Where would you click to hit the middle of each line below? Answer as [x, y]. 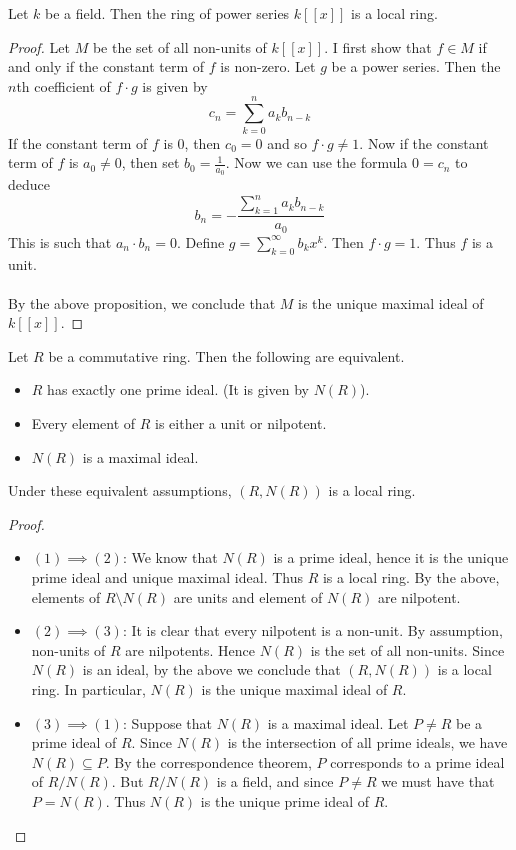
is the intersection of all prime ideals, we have [367, 742]
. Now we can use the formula [316, 162]
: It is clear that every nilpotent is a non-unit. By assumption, [313, 630]
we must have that [438, 781]
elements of [66, 596]
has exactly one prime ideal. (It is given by [178, 389]
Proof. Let [39, 46]
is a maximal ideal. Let [338, 722]
